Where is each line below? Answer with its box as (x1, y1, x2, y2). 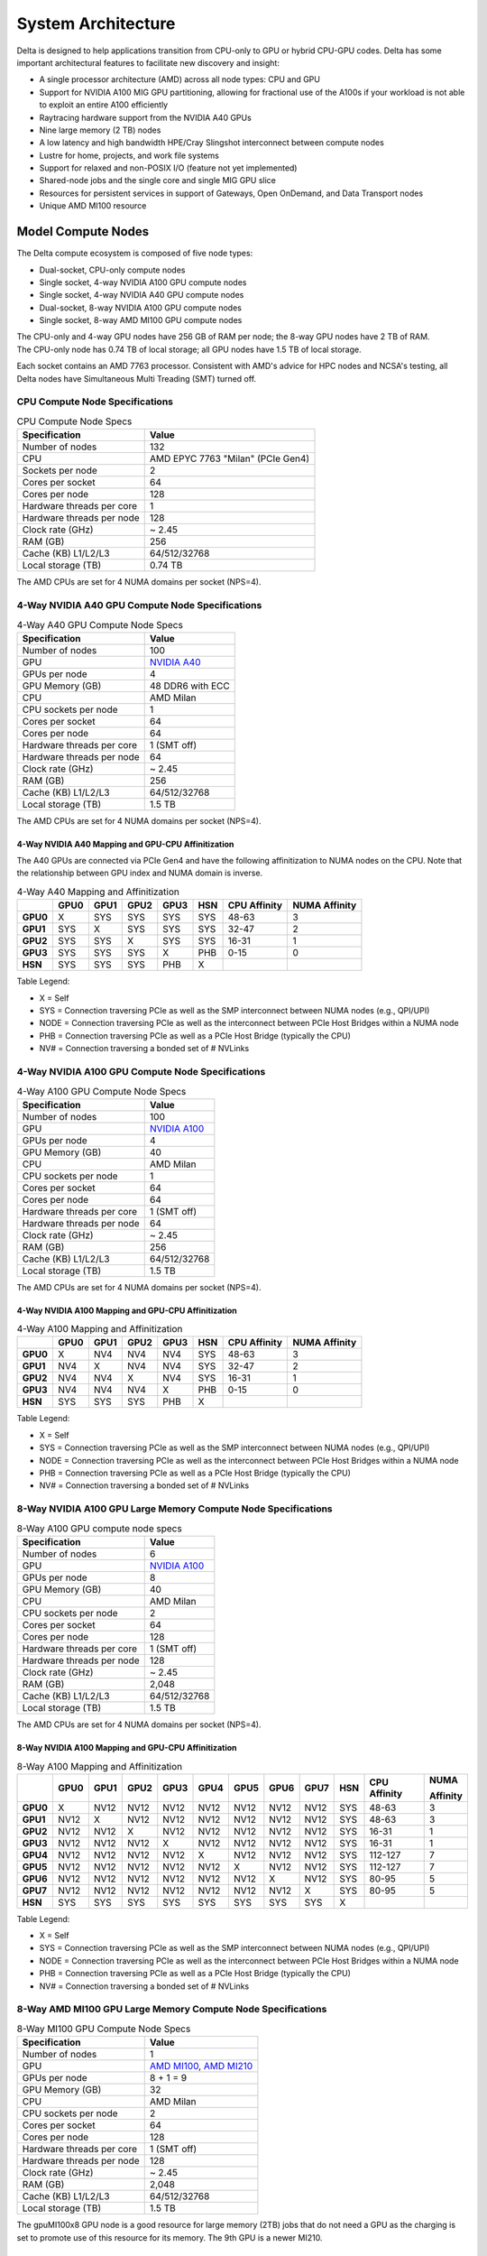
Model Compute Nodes (16, 224, 150, 239)
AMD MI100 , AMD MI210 (149, 2060, 253, 2073)
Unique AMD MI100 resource (39, 200, 147, 211)
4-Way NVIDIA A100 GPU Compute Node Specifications (16, 1065, 266, 1077)
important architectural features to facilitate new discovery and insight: (16, 57, 280, 68)
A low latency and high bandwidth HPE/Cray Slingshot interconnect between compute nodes (39, 137, 385, 148)
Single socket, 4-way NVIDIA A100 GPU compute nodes (39, 276, 247, 288)
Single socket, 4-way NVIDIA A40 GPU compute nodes (39, 290, 244, 300)
